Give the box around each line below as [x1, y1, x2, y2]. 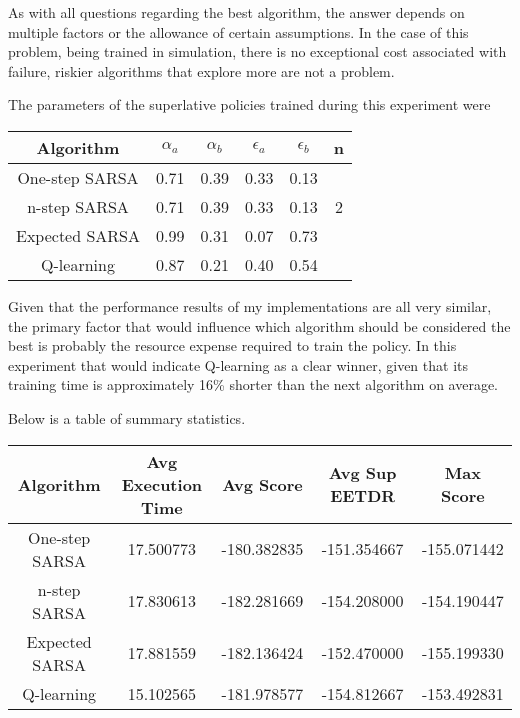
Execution [121, 472, 203, 496]
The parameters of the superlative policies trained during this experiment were [8, 94, 491, 115]
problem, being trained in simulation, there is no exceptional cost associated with [8, 41, 507, 62]
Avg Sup [328, 461, 397, 485]
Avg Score [222, 472, 303, 496]
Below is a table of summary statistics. [8, 407, 246, 428]
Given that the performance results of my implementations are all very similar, [8, 295, 492, 316]
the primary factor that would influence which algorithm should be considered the [8, 315, 511, 336]
